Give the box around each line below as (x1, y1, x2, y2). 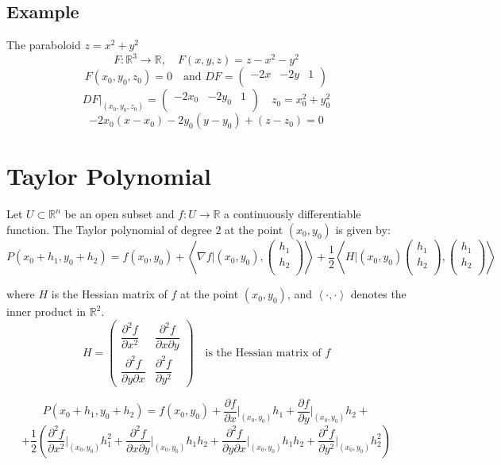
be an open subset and (64, 206, 175, 222)
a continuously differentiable (224, 206, 361, 222)
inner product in (6, 303, 87, 320)
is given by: (335, 221, 391, 238)
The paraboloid (6, 37, 81, 53)
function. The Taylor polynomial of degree (6, 221, 212, 238)
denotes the (350, 286, 407, 302)
